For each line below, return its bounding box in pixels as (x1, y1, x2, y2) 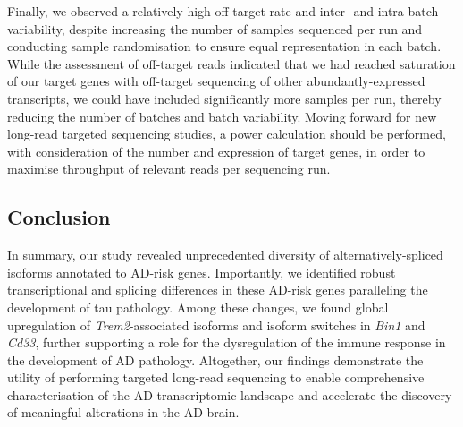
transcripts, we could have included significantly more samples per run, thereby (7, 89, 442, 107)
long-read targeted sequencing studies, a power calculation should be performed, (7, 124, 446, 143)
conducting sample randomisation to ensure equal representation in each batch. (7, 37, 442, 56)
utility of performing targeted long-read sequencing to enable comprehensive (7, 368, 425, 387)
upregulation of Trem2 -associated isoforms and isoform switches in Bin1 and (7, 315, 425, 334)
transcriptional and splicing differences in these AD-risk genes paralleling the (7, 280, 428, 299)
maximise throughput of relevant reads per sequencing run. (7, 159, 331, 178)
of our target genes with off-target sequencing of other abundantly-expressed (7, 72, 425, 90)
